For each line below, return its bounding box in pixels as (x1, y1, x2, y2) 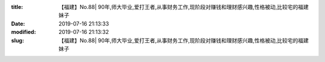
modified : (11, 29, 36, 36)
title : (11, 4, 23, 10)
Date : (11, 20, 25, 27)
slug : (11, 36, 24, 44)
